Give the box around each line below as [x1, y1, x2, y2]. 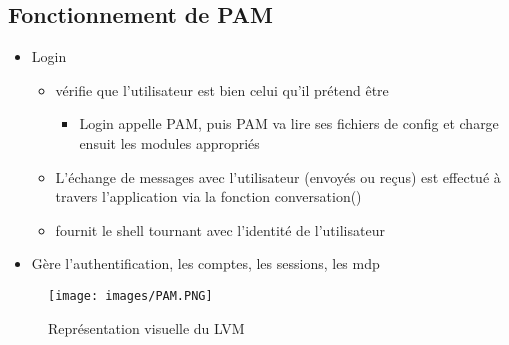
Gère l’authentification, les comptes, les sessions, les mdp [31, 253, 380, 274]
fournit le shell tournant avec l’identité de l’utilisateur [55, 219, 385, 240]
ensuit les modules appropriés [79, 132, 260, 153]
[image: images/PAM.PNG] [48, 288, 213, 303]
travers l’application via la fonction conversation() [55, 186, 362, 207]
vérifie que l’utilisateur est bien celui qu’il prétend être [55, 79, 389, 100]
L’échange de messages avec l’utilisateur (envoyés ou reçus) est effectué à [55, 166, 501, 187]
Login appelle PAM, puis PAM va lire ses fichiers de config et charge [79, 113, 499, 134]
